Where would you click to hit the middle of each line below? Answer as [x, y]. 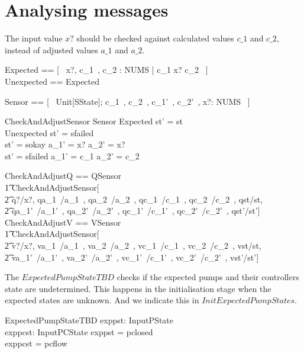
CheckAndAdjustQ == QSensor [63, 176]
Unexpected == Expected [52, 81]
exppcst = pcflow [36, 343]
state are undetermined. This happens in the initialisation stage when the [138, 288]
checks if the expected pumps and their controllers [208, 277]
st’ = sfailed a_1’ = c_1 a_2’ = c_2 [72, 155]
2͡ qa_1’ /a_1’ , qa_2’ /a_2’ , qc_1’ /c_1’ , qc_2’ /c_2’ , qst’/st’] [132, 211]
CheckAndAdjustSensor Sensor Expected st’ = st [94, 121]
